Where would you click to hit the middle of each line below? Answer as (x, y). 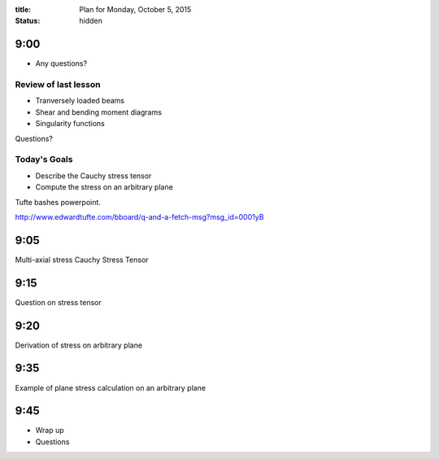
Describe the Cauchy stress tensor (93, 176)
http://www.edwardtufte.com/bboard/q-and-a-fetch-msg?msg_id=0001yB (139, 216)
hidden (91, 21)
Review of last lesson (58, 85)
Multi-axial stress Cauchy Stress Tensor (82, 260)
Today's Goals (44, 160)
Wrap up (50, 431)
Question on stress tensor (58, 302)
